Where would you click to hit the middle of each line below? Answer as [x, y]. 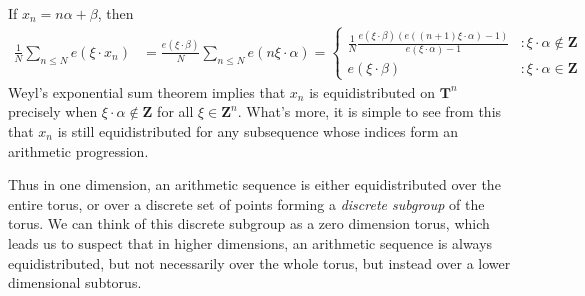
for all [175, 111]
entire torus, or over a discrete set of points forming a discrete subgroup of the [246, 203]
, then [115, 13]
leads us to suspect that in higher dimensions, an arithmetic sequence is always [250, 242]
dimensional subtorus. [75, 282]
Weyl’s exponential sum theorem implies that [147, 91]
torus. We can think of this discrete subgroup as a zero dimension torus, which [249, 223]
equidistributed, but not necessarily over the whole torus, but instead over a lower [259, 262]
